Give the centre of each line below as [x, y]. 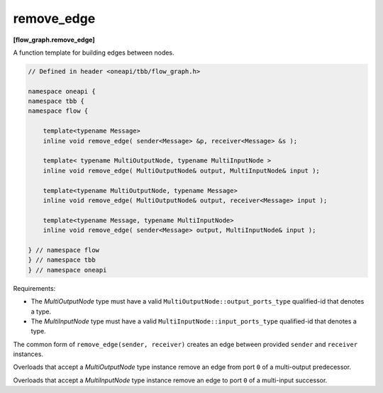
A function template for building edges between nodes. [94, 52]
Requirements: [34, 288]
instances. [28, 354]
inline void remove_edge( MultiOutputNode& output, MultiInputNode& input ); [182, 171]
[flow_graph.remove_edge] [54, 40]
